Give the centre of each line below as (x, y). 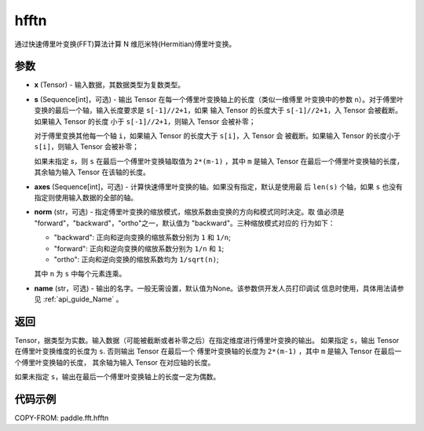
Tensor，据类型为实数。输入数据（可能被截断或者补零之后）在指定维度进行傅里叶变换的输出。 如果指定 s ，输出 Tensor (207, 340)
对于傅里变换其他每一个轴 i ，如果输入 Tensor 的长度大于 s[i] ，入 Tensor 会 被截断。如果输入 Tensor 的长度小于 (217, 136)
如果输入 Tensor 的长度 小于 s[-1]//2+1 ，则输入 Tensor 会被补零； (145, 121)
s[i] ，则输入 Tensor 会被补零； (87, 147)
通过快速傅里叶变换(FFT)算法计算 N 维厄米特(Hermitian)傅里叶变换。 (125, 44)
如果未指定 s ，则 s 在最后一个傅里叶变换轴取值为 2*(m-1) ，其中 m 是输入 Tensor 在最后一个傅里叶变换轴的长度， (219, 161)
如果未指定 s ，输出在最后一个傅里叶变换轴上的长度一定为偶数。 (117, 377)
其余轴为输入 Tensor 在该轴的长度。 (92, 172)
